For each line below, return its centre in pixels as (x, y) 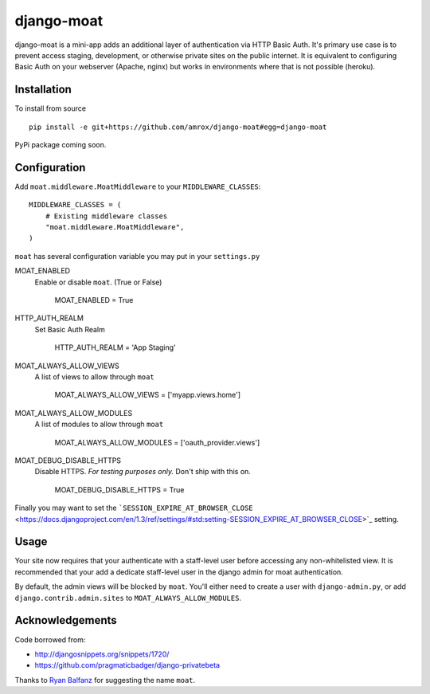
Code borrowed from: (50, 639)
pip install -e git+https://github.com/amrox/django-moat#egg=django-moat (178, 127)
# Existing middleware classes (106, 216)
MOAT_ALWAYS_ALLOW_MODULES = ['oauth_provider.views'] (157, 442)
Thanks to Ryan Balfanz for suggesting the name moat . (105, 680)
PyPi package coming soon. (61, 145)
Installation (43, 90)
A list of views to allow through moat (94, 377)
